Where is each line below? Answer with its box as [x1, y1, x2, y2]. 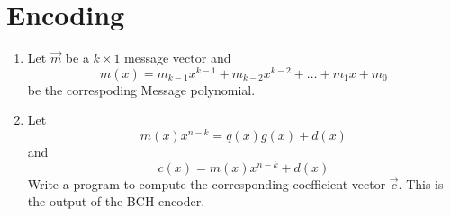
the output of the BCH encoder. [27, 192, 205, 211]
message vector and [124, 48, 231, 67]
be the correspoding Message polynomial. [27, 80, 256, 99]
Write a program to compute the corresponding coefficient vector [27, 174, 386, 193]
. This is [398, 174, 444, 193]
